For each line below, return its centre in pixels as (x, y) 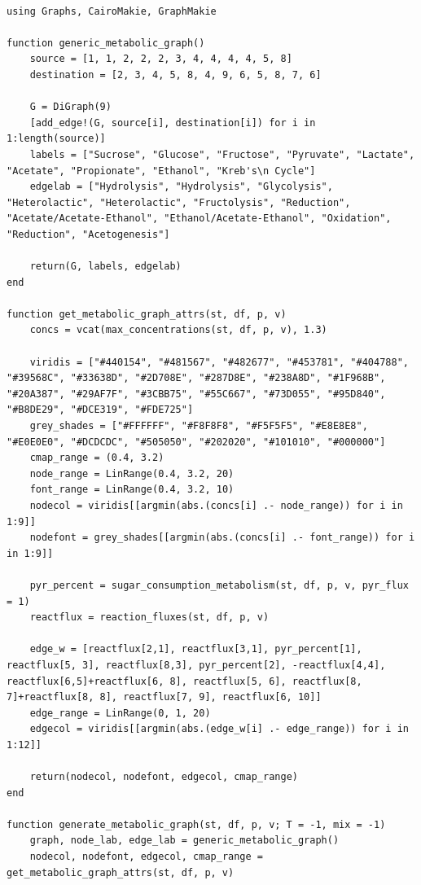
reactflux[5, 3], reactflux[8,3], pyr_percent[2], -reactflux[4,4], (196, 665)
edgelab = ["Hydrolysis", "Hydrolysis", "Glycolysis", (181, 187)
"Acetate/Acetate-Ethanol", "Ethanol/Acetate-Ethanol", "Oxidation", (199, 219)
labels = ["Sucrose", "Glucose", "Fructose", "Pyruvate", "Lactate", (222, 154)
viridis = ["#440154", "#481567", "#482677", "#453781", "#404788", (219, 362)
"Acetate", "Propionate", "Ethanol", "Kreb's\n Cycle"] (161, 171)
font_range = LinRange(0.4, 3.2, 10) (132, 490)
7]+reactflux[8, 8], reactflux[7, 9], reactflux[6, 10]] (164, 697)
